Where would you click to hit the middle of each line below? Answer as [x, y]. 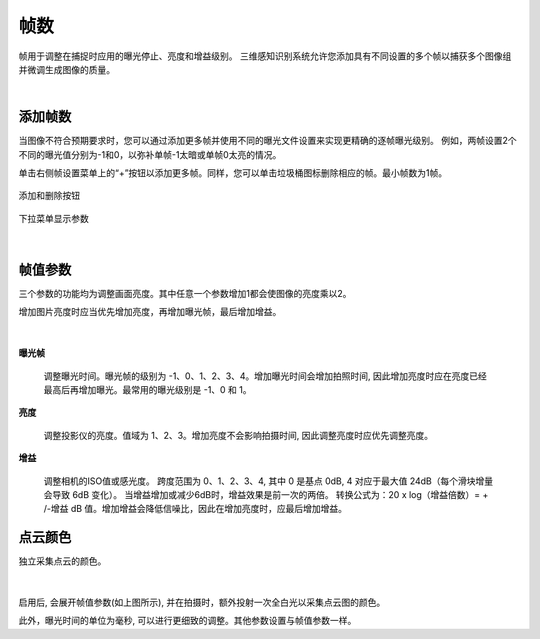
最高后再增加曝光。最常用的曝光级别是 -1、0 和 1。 [147, 390]
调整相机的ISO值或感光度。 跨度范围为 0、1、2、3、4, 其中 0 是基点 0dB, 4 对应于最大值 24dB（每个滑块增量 [268, 481]
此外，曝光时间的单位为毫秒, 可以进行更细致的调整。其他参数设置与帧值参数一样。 [187, 621]
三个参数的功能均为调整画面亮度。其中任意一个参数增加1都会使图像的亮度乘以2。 [185, 294]
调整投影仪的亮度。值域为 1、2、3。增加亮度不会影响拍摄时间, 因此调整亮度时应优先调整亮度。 [238, 435]
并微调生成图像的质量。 [66, 69]
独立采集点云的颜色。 [62, 561]
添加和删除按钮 [49, 196]
